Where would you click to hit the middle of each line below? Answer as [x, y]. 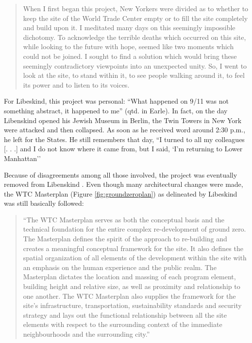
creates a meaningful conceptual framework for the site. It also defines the [133, 248]
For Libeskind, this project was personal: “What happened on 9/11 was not [116, 101]
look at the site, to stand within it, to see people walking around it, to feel [134, 75]
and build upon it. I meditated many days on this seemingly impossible [129, 27]
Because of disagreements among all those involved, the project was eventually [121, 174]
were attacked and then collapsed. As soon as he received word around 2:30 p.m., [125, 130]
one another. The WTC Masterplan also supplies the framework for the [129, 296]
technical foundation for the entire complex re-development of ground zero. [134, 229]
